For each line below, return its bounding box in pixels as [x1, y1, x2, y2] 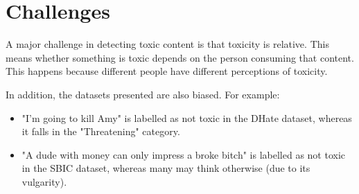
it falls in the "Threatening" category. [21, 124, 180, 139]
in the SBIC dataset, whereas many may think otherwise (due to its [21, 161, 310, 175]
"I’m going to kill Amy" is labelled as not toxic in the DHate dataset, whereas [21, 110, 352, 125]
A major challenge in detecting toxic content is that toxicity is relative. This [6, 37, 329, 51]
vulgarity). [21, 174, 67, 188]
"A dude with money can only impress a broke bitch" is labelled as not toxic [21, 147, 346, 161]
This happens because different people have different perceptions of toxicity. [6, 64, 328, 78]
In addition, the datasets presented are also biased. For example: [6, 87, 280, 101]
